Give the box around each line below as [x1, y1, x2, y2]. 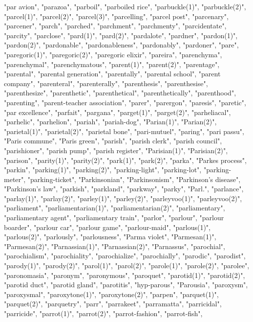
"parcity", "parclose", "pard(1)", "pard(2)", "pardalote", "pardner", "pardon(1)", [4, 30, 238, 40]
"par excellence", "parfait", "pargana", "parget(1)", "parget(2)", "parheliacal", [4, 107, 231, 117]
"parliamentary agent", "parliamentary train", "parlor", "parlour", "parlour [4, 212, 224, 223]
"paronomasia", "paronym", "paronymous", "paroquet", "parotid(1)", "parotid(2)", [4, 270, 245, 280]
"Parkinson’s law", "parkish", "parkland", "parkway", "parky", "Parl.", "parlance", [4, 184, 244, 194]
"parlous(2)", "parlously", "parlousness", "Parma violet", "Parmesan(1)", [4, 231, 216, 242]
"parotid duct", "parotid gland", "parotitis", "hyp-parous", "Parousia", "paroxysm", [4, 279, 248, 290]
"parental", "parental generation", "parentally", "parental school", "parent [4, 69, 221, 79]
